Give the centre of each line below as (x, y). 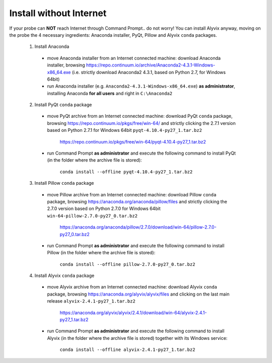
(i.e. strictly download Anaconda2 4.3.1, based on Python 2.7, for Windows (149, 72)
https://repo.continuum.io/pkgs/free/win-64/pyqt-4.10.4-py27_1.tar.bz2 (133, 141)
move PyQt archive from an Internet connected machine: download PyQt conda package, (140, 116)
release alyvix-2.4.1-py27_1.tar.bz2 (91, 301)
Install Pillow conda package (64, 183)
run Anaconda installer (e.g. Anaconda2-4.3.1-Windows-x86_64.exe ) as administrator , (141, 86)
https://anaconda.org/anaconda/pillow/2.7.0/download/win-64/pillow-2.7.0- (138, 227)
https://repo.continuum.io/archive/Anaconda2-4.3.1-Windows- (151, 65)
